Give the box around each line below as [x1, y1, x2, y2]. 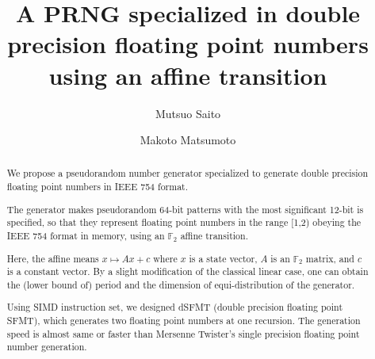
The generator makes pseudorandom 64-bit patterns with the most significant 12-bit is [6, 202, 364, 216]
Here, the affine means [6, 251, 99, 265]
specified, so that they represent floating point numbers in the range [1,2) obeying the [6, 216, 362, 229]
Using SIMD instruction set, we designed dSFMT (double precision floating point [6, 300, 343, 314]
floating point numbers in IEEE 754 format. [6, 180, 189, 193]
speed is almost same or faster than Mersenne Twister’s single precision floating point [6, 327, 360, 340]
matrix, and [305, 251, 354, 265]
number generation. [6, 340, 87, 353]
